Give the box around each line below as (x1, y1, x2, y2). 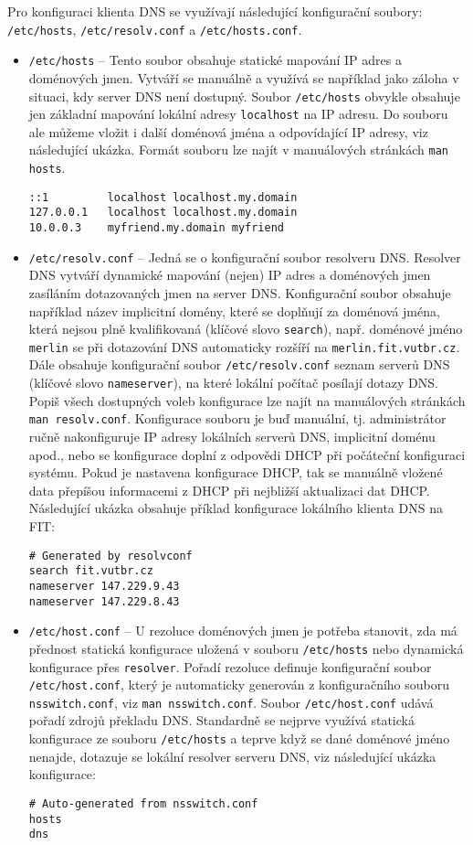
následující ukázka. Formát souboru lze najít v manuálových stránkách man (28, 140, 448, 159)
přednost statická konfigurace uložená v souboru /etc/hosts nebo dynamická (28, 638, 464, 658)
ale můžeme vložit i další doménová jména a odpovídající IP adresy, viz (28, 122, 428, 141)
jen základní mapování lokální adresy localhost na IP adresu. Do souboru (28, 104, 448, 123)
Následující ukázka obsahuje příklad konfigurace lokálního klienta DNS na (28, 498, 443, 518)
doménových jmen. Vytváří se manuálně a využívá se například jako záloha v (28, 68, 459, 87)
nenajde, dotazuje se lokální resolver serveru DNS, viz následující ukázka (28, 746, 436, 765)
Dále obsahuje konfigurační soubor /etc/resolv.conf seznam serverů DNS (28, 355, 450, 374)
